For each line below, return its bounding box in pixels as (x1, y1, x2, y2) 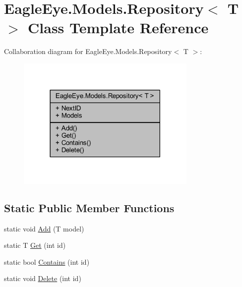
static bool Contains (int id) (4, 256, 90, 267)
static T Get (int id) (4, 240, 66, 250)
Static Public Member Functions (4, 200, 175, 215)
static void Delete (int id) (4, 273, 81, 284)
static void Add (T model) (4, 223, 84, 233)
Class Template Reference (28, 17, 209, 38)
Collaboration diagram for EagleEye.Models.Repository (4, 46, 172, 57)
